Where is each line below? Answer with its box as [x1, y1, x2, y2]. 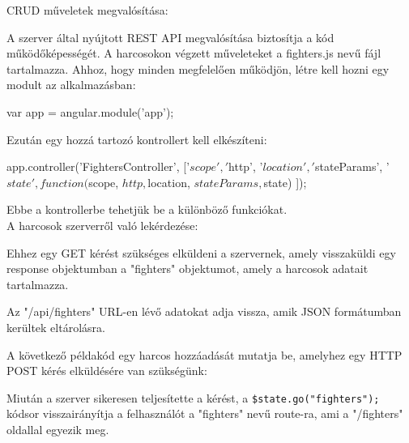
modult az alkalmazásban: [6, 76, 136, 93]
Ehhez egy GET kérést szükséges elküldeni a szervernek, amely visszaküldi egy [6, 244, 396, 261]
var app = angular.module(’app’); [6, 103, 174, 120]
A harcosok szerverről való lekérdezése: [6, 216, 198, 233]
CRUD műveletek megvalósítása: [6, 2, 168, 18]
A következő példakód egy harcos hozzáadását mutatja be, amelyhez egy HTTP [6, 346, 403, 363]
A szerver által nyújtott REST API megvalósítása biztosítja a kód [6, 28, 334, 45]
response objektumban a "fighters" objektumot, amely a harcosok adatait [6, 260, 369, 277]
